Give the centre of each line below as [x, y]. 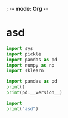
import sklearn [25, 71]
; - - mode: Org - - [27, 9]
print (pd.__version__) [34, 93]
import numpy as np [30, 65]
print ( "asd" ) [22, 109]
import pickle [24, 54]
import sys [20, 48]
